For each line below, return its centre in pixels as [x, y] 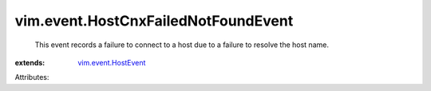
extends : [30, 62]
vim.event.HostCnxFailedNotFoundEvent [154, 21]
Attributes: [32, 77]
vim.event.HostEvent [112, 62]
